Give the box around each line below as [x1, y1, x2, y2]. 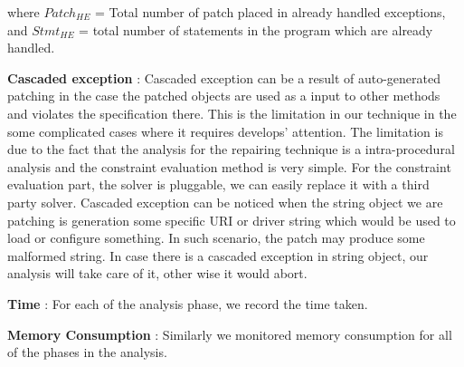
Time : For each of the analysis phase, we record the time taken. [7, 294, 368, 313]
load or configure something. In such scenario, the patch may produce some [7, 228, 425, 247]
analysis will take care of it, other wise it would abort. [7, 264, 308, 283]
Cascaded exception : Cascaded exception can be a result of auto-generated [7, 68, 440, 87]
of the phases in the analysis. [7, 343, 167, 362]
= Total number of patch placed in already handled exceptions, [94, 3, 446, 21]
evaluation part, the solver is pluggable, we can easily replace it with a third [7, 175, 430, 194]
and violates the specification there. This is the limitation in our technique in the [7, 103, 457, 122]
